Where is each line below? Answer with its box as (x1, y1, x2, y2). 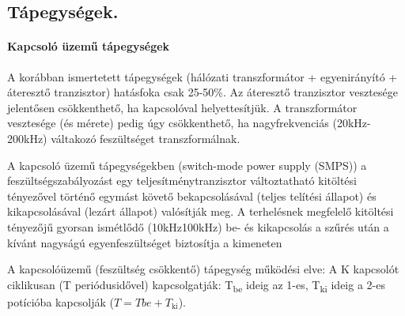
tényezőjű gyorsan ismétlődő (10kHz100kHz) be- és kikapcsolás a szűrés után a (7, 218, 389, 235)
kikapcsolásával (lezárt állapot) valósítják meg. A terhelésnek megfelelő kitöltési (7, 203, 394, 220)
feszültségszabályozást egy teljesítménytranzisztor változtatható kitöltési (7, 172, 357, 189)
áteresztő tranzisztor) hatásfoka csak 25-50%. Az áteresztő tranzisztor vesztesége (7, 84, 398, 100)
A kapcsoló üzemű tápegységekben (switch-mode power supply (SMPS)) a (7, 156, 367, 173)
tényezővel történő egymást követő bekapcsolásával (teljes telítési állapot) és (7, 187, 377, 204)
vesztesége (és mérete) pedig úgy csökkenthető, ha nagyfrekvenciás (7, 115, 329, 131)
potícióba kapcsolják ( (7, 293, 115, 310)
